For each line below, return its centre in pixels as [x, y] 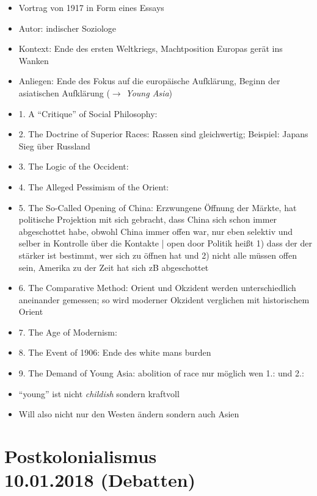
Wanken [34, 60]
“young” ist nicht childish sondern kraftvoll [99, 393]
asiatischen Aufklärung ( [64, 92]
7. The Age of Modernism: [68, 332]
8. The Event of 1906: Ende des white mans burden [115, 352]
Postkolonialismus [81, 456]
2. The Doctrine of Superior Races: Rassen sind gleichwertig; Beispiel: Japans [163, 134]
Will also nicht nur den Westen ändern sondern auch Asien [129, 414]
